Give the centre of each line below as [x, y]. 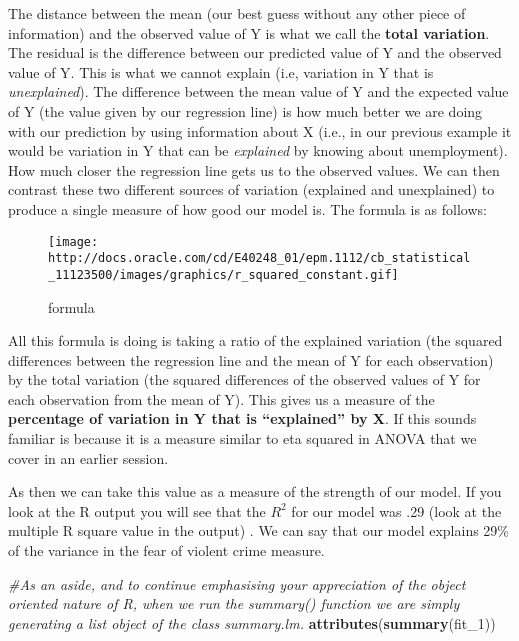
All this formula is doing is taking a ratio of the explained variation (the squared [255, 340]
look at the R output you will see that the [137, 510]
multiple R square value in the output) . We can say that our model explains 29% [259, 530]
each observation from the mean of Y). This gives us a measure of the [221, 398]
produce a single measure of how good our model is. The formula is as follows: [247, 208]
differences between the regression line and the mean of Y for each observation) [251, 359]
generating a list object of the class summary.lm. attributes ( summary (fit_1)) [252, 622]
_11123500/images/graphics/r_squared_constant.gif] [223, 274]
